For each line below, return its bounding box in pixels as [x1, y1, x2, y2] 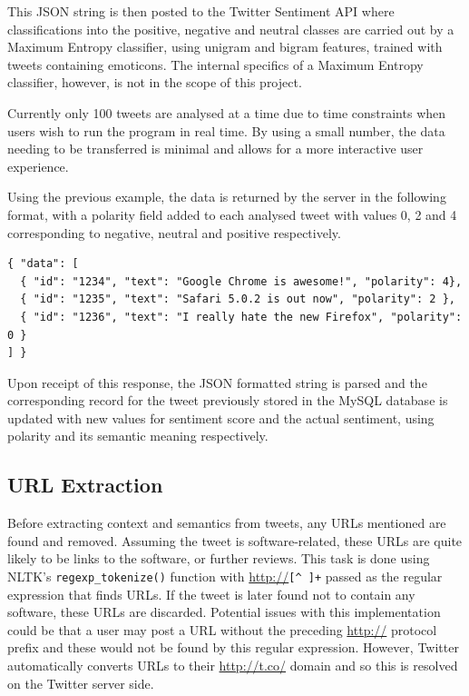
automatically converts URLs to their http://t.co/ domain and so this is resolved [7, 656, 458, 675]
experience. [7, 156, 69, 175]
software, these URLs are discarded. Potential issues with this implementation [7, 602, 441, 621]
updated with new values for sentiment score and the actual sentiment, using [7, 408, 435, 427]
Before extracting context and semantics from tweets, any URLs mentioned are [7, 513, 446, 532]
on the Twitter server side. [7, 673, 154, 692]
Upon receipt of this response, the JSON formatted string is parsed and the [7, 373, 427, 392]
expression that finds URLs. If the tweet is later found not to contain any [7, 584, 415, 603]
